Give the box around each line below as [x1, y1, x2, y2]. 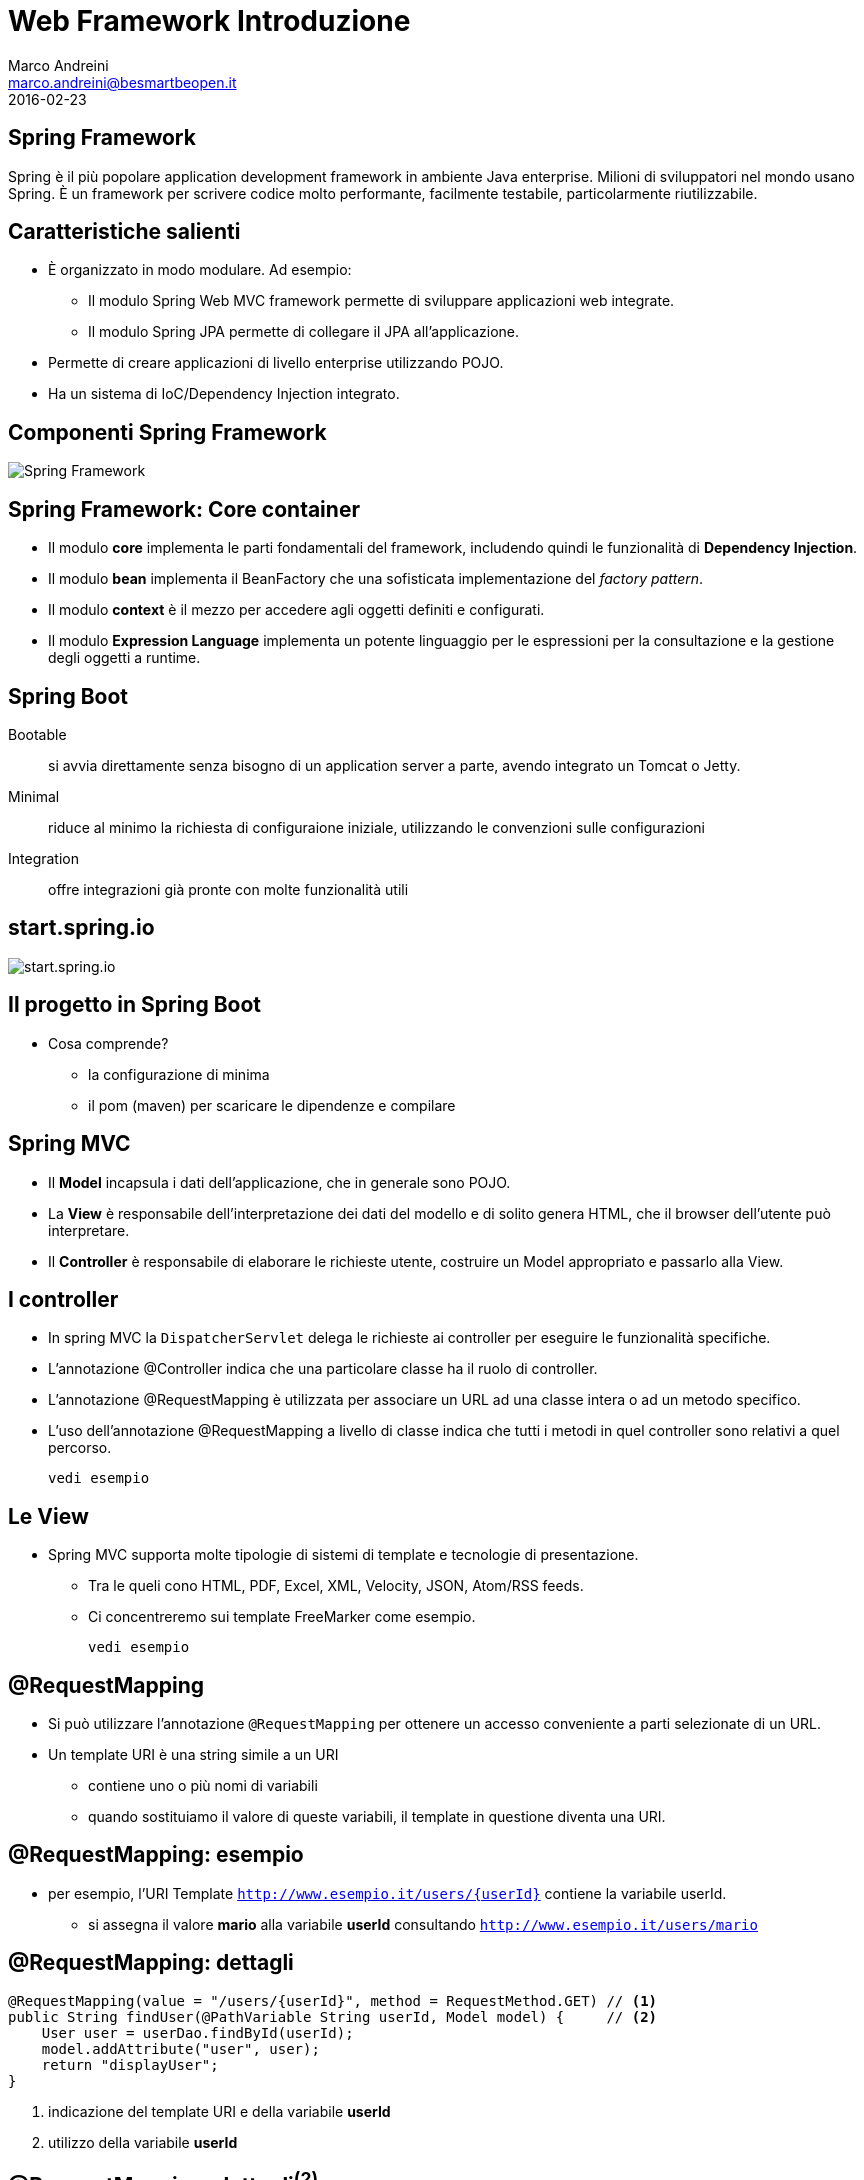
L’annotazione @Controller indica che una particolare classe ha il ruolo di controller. [48, 1360, 598, 1378]
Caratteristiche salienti [8, 219, 241, 245]
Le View [8, 1503, 89, 1529]
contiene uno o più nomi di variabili [88, 1777, 318, 1795]
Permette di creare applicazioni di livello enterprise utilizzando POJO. [48, 354, 504, 372]
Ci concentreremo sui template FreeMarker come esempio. [88, 1608, 476, 1626]
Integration [8, 849, 79, 867]
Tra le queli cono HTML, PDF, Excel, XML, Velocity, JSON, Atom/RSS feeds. [88, 1577, 584, 1595]
